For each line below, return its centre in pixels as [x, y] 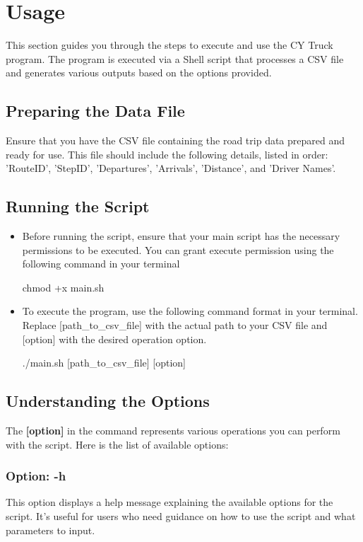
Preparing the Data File [95, 111]
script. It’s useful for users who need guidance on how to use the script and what [181, 516]
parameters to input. [50, 530]
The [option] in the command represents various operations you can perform [173, 431]
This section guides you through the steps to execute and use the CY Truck [169, 45]
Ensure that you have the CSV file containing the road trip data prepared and [175, 140]
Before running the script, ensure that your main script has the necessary [181, 236]
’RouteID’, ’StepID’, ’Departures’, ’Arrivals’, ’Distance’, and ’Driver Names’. [171, 168]
